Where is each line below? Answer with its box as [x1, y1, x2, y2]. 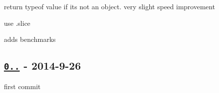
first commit [4, 81, 41, 91]
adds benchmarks [4, 34, 56, 44]
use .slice [4, 18, 30, 28]
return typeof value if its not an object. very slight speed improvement [4, 1, 215, 11]
